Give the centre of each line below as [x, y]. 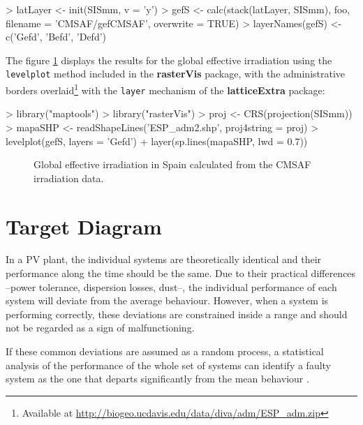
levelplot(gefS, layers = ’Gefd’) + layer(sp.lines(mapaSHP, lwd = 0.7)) [157, 141]
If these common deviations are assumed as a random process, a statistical [165, 351]
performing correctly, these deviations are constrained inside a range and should [177, 314]
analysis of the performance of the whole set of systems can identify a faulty [169, 365]
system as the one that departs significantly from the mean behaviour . [157, 379]
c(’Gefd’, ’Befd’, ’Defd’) [56, 37]
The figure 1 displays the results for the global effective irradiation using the [169, 60]
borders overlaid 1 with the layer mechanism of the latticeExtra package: [165, 89]
